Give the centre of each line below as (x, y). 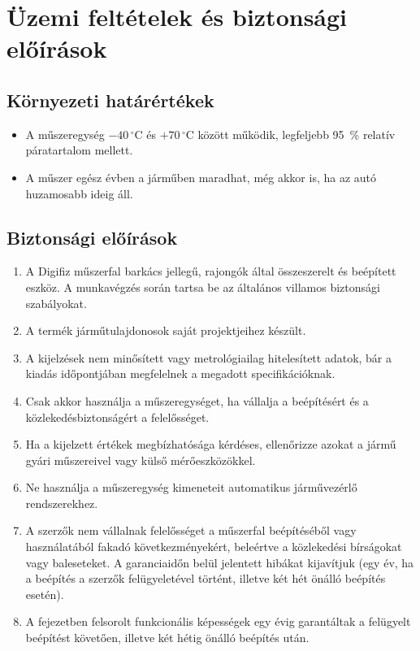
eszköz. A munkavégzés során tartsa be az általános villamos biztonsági (203, 286)
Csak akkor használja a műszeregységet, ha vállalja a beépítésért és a (197, 400)
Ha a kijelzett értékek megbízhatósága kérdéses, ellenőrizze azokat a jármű (211, 444)
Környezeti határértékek (110, 100)
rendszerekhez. (62, 503)
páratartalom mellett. (79, 150)
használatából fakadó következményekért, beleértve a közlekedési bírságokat (214, 547)
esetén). (45, 594)
